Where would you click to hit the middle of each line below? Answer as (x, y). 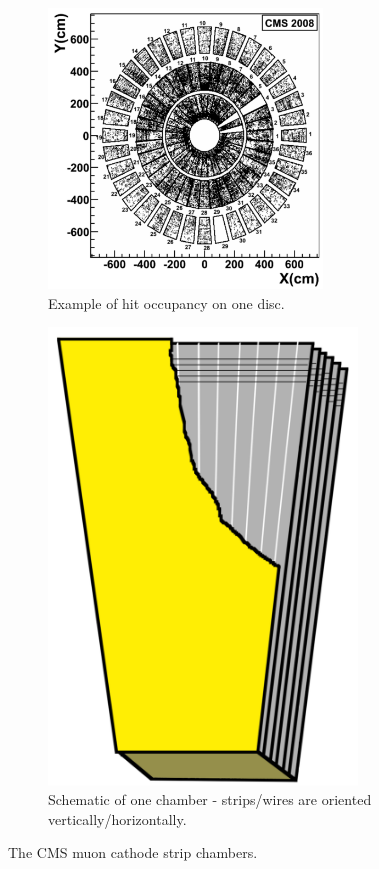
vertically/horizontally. (117, 818)
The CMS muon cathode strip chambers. (133, 852)
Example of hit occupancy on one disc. (166, 302)
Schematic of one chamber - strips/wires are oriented (210, 799)
